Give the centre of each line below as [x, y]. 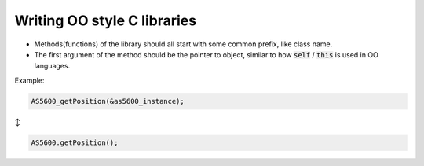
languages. [52, 66]
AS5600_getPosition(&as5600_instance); [108, 101]
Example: [29, 80]
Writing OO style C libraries [105, 20]
